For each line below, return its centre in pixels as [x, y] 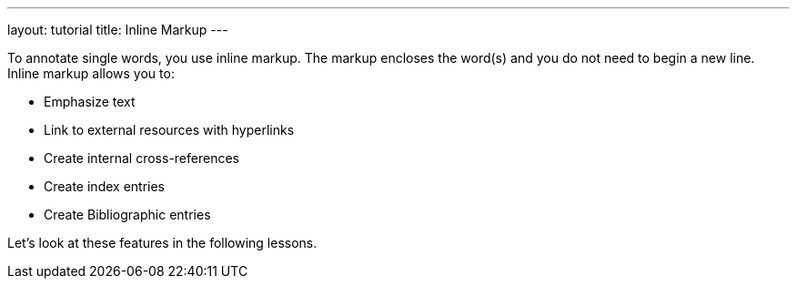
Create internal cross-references [141, 158]
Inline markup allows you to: [91, 73]
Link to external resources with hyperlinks [169, 130]
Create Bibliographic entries [127, 214]
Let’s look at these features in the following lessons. [162, 243]
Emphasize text [90, 102]
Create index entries [104, 186]
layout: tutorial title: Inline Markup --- [118, 30]
